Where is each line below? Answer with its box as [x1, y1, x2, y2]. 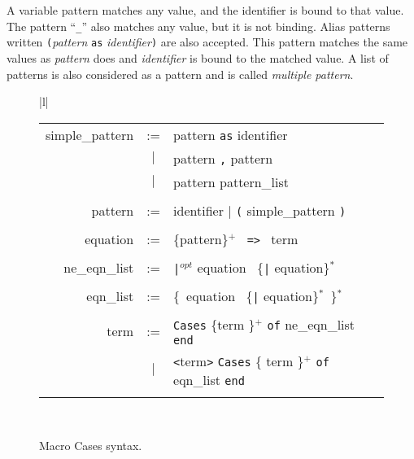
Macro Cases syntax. [39, 437, 142, 454]
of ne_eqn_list [267, 314, 355, 334]
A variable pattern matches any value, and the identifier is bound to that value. [7, 2, 404, 18]
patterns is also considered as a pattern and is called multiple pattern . [7, 65, 354, 82]
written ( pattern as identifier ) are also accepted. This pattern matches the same [7, 33, 408, 50]
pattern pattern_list [173, 172, 290, 191]
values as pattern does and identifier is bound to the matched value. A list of [7, 49, 389, 66]
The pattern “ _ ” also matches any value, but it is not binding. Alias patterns [7, 17, 390, 34]
